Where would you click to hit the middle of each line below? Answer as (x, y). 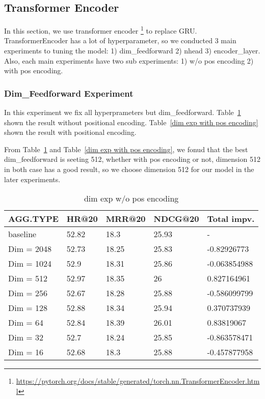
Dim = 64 (26, 323)
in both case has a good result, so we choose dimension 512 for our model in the (129, 169)
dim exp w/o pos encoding (131, 198)
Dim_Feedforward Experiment (69, 93)
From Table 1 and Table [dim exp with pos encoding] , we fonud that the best (126, 149)
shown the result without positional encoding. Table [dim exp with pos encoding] (131, 122)
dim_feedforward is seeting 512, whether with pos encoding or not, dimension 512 (132, 159)
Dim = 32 (26, 337)
